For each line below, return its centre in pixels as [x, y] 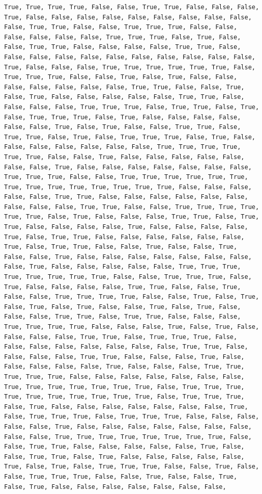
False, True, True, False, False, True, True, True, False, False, [121, 27]
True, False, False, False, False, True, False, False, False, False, [126, 227]
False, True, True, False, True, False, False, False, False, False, [124, 457]
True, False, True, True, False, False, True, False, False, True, [121, 247]
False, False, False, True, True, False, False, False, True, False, [124, 357]
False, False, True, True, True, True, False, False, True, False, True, [132, 297]
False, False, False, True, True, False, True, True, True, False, [121, 337]
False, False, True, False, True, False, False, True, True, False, [123, 127]
